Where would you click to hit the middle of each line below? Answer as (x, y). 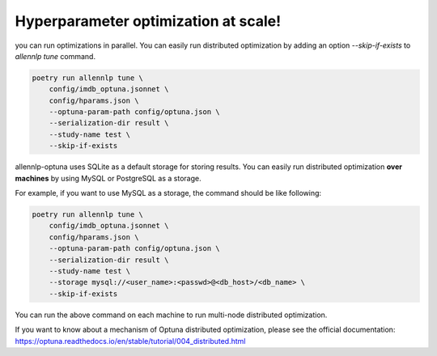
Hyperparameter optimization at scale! (148, 21)
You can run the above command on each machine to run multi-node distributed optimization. (171, 315)
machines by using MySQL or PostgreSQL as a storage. (108, 178)
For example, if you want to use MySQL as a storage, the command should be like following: (168, 193)
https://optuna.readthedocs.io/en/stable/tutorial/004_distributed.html (130, 341)
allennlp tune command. (55, 56)
